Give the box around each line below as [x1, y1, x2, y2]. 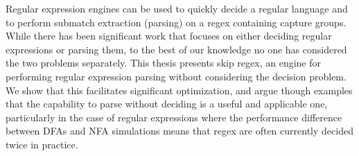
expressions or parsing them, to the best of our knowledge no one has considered [6, 42, 347, 56]
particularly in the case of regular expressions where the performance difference [6, 110, 342, 124]
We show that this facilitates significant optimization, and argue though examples [6, 83, 353, 97]
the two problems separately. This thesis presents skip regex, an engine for [6, 55, 321, 70]
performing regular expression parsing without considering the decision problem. [6, 69, 347, 83]
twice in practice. [6, 137, 78, 151]
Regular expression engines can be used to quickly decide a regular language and [6, 1, 348, 15]
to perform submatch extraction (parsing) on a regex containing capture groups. [6, 15, 347, 29]
